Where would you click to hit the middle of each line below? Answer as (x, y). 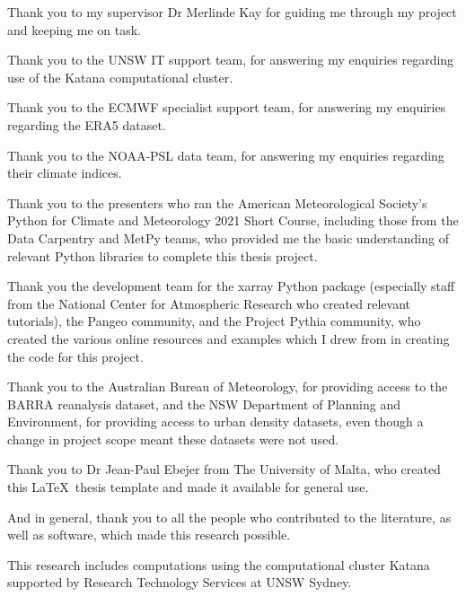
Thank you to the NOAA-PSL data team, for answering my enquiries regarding (226, 155)
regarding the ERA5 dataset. (87, 124)
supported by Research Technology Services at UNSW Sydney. (180, 582)
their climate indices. (65, 173)
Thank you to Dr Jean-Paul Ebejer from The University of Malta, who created (224, 469)
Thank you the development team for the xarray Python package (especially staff (231, 286)
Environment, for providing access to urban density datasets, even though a (215, 421)
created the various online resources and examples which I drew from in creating (229, 338)
